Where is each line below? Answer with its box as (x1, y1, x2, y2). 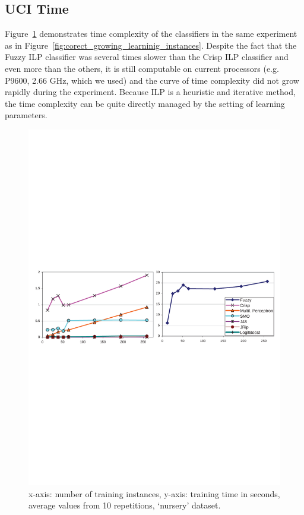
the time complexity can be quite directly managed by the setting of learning (5, 97, 285, 109)
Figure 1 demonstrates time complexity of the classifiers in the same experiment (5, 27, 297, 40)
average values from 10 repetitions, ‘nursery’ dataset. (28, 499, 221, 511)
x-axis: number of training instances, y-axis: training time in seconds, (28, 487, 280, 500)
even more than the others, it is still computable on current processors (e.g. (5, 62, 279, 74)
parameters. (5, 109, 47, 121)
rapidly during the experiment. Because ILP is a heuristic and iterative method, (5, 86, 296, 98)
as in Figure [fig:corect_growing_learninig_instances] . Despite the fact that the (5, 39, 297, 51)
